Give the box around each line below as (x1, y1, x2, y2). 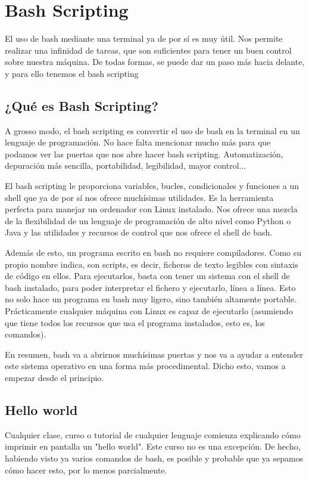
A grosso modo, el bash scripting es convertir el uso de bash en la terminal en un (5, 124, 300, 137)
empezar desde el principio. (5, 371, 104, 383)
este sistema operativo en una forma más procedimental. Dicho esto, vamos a (5, 360, 286, 372)
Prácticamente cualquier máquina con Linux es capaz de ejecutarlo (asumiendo (5, 305, 293, 317)
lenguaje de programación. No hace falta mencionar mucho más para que (5, 136, 271, 148)
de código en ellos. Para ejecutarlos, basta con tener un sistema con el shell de (5, 270, 290, 282)
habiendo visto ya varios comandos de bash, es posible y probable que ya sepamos (5, 451, 304, 464)
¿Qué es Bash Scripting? (5, 96, 158, 114)
